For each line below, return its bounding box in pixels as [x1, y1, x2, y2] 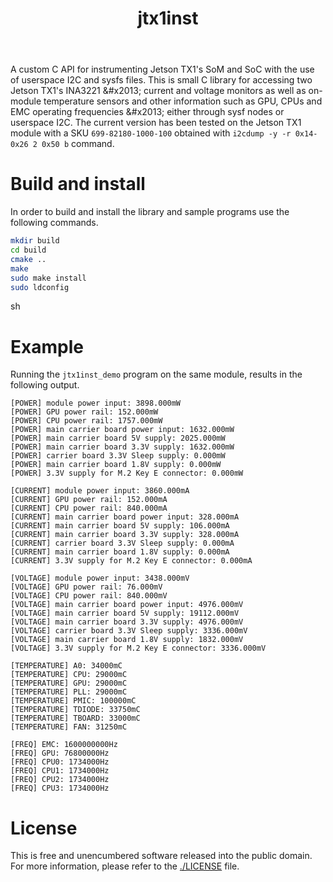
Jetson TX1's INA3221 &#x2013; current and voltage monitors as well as [10, 85, 307, 97]
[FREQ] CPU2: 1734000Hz [10, 775, 110, 785]
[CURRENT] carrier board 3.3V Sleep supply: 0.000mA [10, 538, 235, 549]
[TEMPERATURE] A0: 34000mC [10, 661, 123, 671]
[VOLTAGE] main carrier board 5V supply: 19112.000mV [10, 608, 240, 619]
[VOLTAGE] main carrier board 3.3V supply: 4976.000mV [10, 617, 244, 627]
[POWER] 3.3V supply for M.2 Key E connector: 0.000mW [10, 468, 244, 479]
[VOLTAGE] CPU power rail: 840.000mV [10, 591, 168, 601]
